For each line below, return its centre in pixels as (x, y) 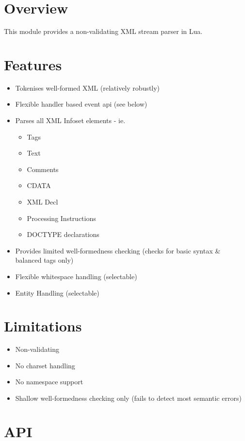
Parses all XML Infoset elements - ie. (70, 120)
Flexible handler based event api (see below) (81, 104)
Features (33, 64)
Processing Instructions (61, 218)
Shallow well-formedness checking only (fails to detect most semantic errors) (128, 398)
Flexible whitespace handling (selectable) (76, 276)
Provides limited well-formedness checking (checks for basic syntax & (118, 250)
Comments (43, 169)
